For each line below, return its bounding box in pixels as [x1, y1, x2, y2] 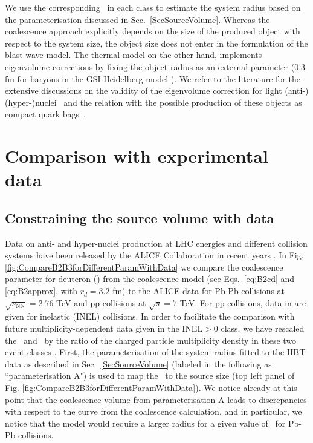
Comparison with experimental [5, 143, 268, 168]
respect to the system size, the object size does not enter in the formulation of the [5, 36, 308, 49]
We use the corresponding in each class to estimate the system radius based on [5, 1, 301, 13]
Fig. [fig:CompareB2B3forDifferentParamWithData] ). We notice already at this [5, 381, 297, 393]
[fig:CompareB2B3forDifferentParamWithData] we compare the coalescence [5, 260, 283, 273]
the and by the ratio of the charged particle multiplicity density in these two [5, 333, 297, 346]
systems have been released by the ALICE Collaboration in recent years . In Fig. [5, 249, 304, 261]
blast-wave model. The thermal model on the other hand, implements [5, 48, 262, 61]
